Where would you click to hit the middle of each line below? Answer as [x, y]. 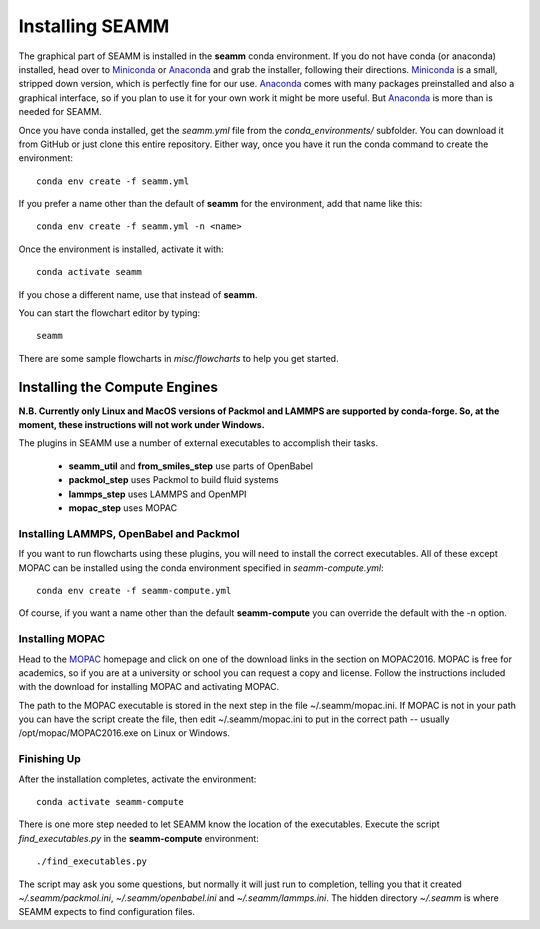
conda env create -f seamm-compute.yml [134, 590]
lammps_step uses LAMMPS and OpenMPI [157, 494]
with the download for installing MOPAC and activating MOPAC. [149, 687]
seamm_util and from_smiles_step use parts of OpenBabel [191, 466]
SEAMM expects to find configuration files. [106, 912]
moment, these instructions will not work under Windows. [141, 425]
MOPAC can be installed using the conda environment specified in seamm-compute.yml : [201, 567]
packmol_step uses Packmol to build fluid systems [173, 480]
